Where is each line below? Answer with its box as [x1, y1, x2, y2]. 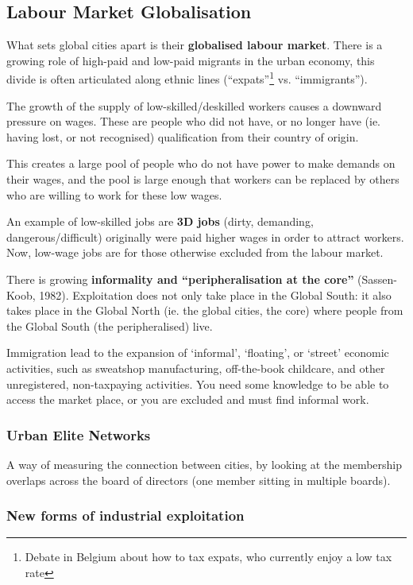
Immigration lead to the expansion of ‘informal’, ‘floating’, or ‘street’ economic [6, 344, 389, 361]
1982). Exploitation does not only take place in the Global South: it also [39, 286, 392, 303]
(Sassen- [357, 270, 398, 287]
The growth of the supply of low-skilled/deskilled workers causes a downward [6, 97, 382, 114]
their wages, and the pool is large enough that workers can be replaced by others [6, 171, 399, 188]
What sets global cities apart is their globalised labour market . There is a [6, 37, 383, 53]
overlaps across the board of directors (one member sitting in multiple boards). [6, 471, 391, 488]
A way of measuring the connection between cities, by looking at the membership [6, 455, 403, 472]
